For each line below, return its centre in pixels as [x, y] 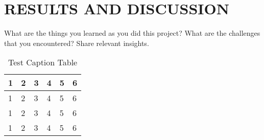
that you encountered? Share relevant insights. [77, 43]
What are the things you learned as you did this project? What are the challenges [132, 33]
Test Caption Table [43, 62]
